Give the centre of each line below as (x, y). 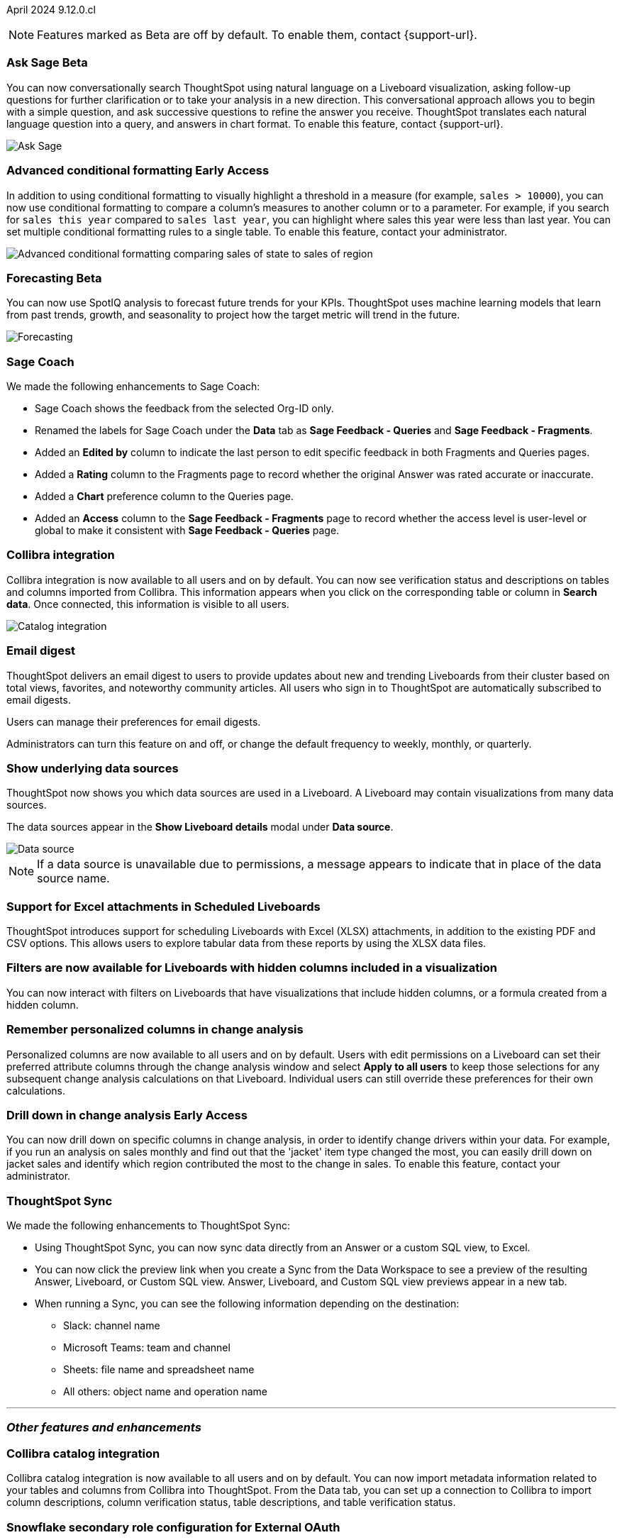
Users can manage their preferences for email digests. (134, 721)
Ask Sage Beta (47, 63)
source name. (73, 879)
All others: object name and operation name (165, 1391)
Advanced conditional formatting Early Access (138, 171)
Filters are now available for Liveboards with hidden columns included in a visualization (252, 968)
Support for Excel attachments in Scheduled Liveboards (163, 906)
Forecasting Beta (54, 278)
